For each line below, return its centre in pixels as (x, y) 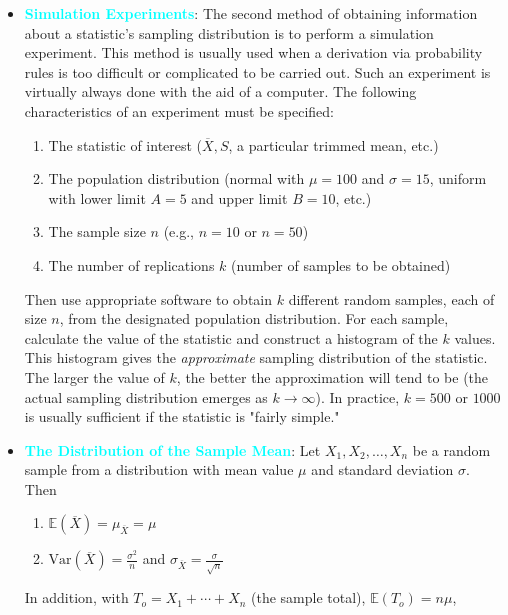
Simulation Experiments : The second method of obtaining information (251, 13)
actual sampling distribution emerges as (146, 396)
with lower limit (97, 197)
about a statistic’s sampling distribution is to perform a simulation (229, 32)
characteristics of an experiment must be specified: (179, 110)
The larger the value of (94, 376)
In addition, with (76, 597)
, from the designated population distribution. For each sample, (254, 318)
